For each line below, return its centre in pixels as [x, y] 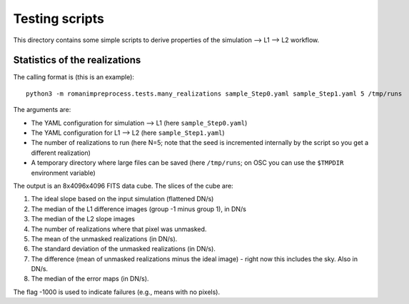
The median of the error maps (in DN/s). [90, 279]
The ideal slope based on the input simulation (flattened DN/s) [122, 199]
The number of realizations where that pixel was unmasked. [119, 229]
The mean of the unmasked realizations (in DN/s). [104, 238]
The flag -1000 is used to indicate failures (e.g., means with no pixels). [117, 292]
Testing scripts [59, 19]
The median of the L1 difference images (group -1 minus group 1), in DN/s [138, 209]
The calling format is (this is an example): [74, 77]
